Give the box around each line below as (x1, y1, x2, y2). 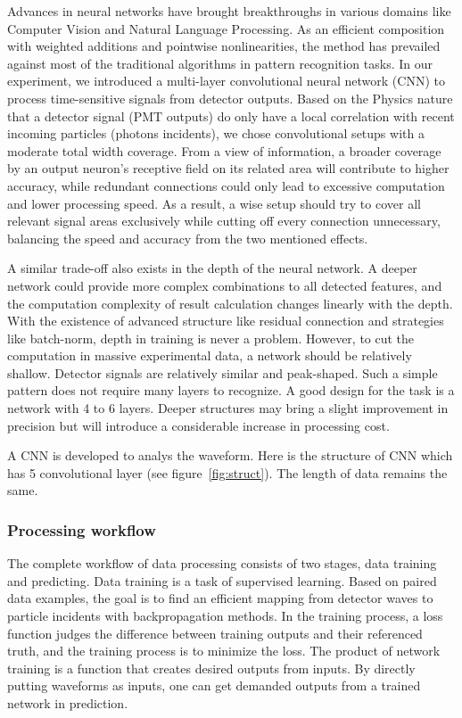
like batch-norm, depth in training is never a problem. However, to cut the (7, 328, 415, 347)
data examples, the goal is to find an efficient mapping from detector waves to (7, 589, 433, 607)
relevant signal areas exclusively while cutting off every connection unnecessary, (7, 211, 441, 230)
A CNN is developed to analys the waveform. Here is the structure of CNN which (7, 446, 453, 465)
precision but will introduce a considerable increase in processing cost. (7, 416, 390, 434)
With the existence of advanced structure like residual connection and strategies (7, 311, 444, 330)
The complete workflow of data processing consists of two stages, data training (7, 554, 437, 573)
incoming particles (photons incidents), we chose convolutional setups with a (7, 124, 425, 143)
